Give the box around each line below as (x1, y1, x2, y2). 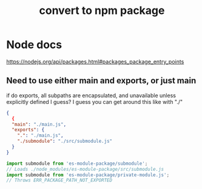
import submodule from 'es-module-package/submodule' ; (6, 160, 148, 167)
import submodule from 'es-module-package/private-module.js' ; (6, 171, 170, 178)
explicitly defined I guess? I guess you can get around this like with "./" (6, 98, 183, 105)
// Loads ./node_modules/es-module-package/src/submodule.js (6, 166, 164, 172)
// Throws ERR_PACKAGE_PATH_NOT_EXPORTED (6, 177, 113, 184)
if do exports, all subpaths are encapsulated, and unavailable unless (6, 92, 176, 99)
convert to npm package (39, 4, 165, 18)
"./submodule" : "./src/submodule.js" (17, 138, 113, 145)
